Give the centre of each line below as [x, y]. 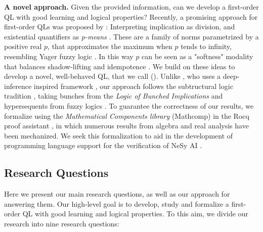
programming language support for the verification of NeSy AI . [103, 145]
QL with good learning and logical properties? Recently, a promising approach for [131, 16]
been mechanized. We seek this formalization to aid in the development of [119, 135]
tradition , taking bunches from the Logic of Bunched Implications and [114, 96]
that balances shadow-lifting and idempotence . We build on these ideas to [120, 66]
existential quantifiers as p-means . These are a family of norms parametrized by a [131, 36]
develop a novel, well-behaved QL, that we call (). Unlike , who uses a [113, 76]
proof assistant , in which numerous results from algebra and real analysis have [126, 126]
